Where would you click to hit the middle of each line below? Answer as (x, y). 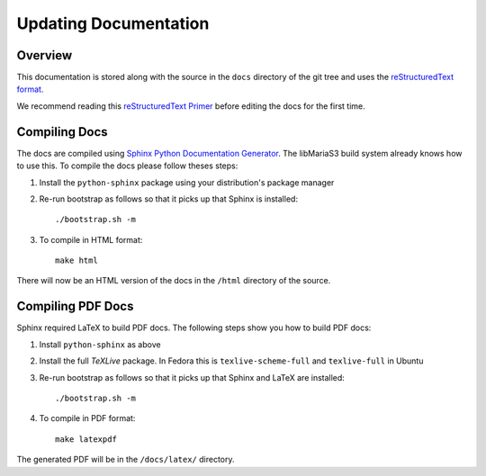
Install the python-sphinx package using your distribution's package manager (187, 182)
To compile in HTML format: (91, 239)
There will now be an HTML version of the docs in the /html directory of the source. (174, 281)
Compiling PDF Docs (75, 306)
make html (76, 260)
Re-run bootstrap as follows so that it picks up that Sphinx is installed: (169, 199)
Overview (45, 55)
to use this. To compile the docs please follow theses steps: (127, 166)
